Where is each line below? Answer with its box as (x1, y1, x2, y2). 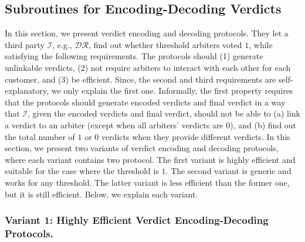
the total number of (5, 130, 75, 142)
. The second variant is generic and (165, 165, 292, 177)
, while (249, 38, 273, 50)
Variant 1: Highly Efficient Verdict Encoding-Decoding (5, 213, 269, 227)
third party (5, 38, 45, 50)
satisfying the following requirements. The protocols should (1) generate (5, 50, 263, 62)
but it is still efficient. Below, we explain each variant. (5, 188, 198, 200)
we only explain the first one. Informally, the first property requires (51, 84, 293, 97)
